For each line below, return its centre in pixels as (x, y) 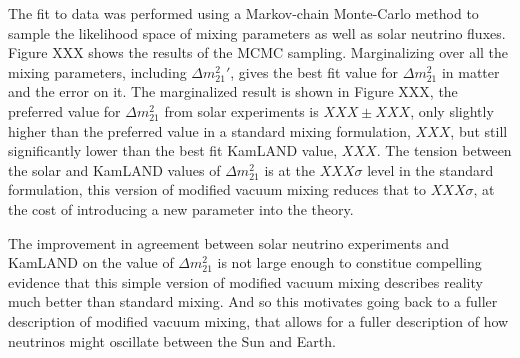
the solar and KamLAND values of (114, 169)
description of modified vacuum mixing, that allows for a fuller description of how (258, 320)
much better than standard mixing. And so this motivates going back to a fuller (253, 301)
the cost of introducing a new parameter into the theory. (181, 208)
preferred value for (64, 110)
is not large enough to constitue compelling (349, 262)
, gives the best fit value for (314, 71)
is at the (290, 169)
